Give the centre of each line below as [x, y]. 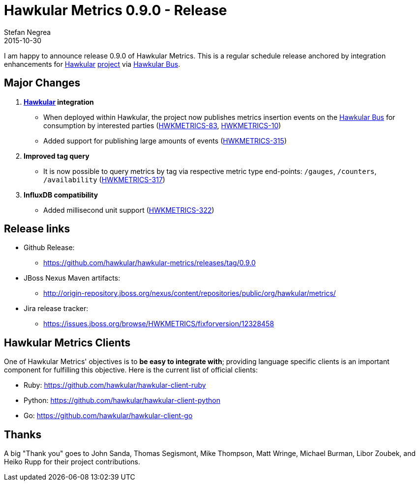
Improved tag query [57, 156]
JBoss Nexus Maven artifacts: [72, 278]
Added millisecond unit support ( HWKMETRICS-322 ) [129, 210]
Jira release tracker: [56, 309]
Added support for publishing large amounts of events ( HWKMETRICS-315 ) [165, 141]
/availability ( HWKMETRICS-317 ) [104, 179]
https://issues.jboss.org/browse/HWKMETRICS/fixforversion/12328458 [159, 324]
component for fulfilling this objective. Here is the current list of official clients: [131, 370]
